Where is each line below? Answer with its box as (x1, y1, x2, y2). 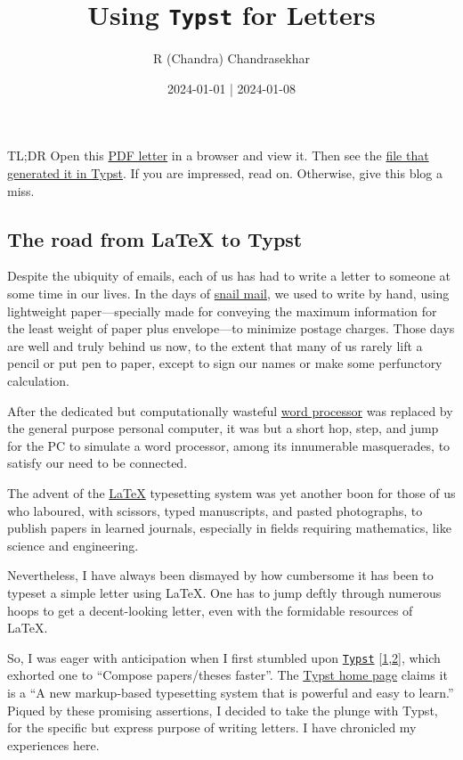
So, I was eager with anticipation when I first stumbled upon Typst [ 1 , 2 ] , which (7, 648, 441, 666)
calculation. (7, 371, 70, 389)
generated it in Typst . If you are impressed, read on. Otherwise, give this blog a (7, 164, 443, 183)
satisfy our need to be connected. (7, 454, 188, 472)
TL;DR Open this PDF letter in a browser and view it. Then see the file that (7, 146, 429, 165)
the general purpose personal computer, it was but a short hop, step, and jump (7, 419, 439, 437)
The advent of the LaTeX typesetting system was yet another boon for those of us (7, 483, 456, 502)
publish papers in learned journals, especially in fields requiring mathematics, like (7, 519, 451, 537)
